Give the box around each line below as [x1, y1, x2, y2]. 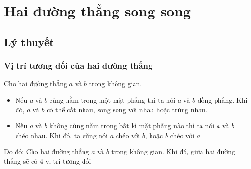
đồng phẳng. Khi [197, 94, 248, 105]
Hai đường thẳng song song [4, 1, 191, 21]
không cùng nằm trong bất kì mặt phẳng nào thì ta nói [49, 121, 215, 131]
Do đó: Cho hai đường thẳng [4, 146, 89, 156]
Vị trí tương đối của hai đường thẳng [4, 60, 153, 72]
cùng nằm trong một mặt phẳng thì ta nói [49, 94, 176, 105]
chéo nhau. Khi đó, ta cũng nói [15, 130, 108, 140]
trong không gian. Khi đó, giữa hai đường [111, 146, 235, 156]
